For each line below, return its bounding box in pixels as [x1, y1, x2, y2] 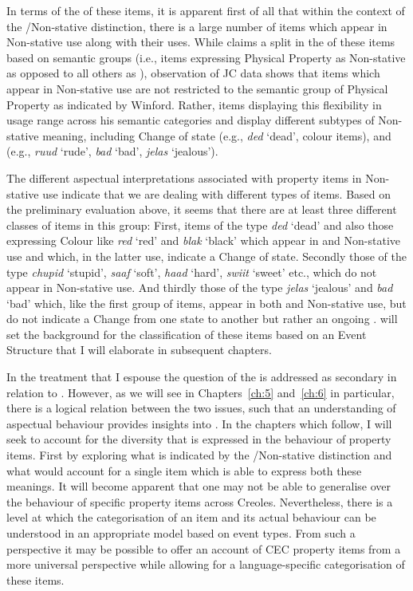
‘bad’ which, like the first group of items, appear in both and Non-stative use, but [6, 294, 407, 311]
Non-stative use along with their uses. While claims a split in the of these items [6, 33, 395, 50]
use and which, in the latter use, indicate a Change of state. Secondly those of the [6, 247, 407, 264]
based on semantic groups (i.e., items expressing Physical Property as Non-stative [6, 49, 406, 65]
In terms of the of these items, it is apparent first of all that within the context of [6, 2, 405, 18]
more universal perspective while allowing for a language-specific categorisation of [6, 556, 405, 573]
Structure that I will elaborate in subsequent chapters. [6, 341, 272, 358]
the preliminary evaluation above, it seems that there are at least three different [6, 201, 397, 218]
